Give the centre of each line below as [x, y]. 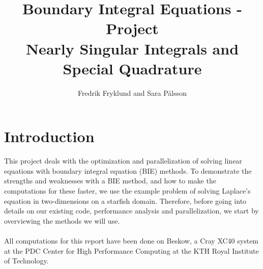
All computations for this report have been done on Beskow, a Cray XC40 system [131, 240]
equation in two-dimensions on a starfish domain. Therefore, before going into [125, 200]
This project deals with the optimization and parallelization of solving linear [123, 161]
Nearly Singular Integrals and [132, 48]
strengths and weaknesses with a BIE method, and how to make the [110, 181]
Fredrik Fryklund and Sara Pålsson [132, 92]
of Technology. [26, 261]
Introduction [49, 136]
